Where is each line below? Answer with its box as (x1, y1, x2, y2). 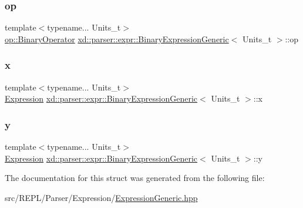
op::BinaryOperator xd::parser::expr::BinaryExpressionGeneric (5, 32, 229, 45)
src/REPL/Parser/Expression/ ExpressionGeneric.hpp (5, 191, 198, 203)
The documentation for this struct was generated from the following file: (5, 172, 265, 184)
